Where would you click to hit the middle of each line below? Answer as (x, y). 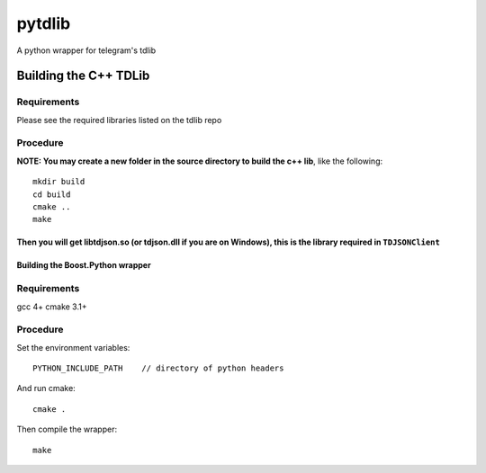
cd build (52, 194)
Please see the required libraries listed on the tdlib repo (119, 120)
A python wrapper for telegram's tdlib (86, 50)
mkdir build (59, 182)
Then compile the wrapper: (67, 429)
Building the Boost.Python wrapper (84, 265)
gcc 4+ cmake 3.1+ (52, 307)
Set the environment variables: (73, 347)
